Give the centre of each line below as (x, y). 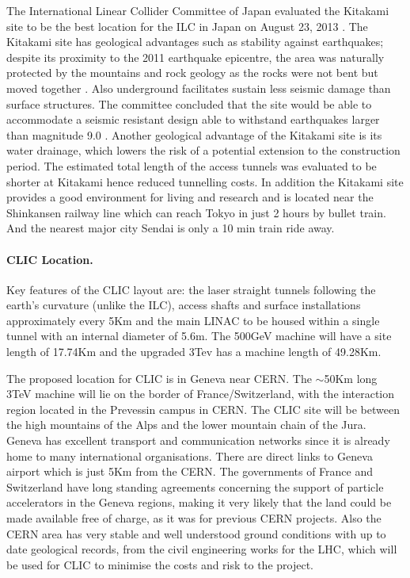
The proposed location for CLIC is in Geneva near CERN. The (159, 378)
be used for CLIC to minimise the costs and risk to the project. (160, 564)
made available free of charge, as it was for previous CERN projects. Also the (194, 518)
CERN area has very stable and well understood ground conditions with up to (196, 533)
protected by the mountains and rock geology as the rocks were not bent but (192, 73)
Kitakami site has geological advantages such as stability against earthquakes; (195, 42)
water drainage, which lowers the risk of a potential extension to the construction (203, 150)
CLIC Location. (50, 259)
